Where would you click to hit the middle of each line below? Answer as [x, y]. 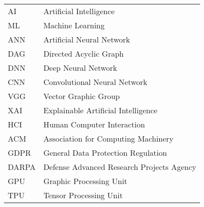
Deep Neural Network [80, 68]
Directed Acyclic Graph [83, 53]
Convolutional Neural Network [95, 82]
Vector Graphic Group [82, 96]
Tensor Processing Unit [83, 195]
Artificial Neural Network [87, 39]
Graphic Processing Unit [85, 181]
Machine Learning [74, 25]
